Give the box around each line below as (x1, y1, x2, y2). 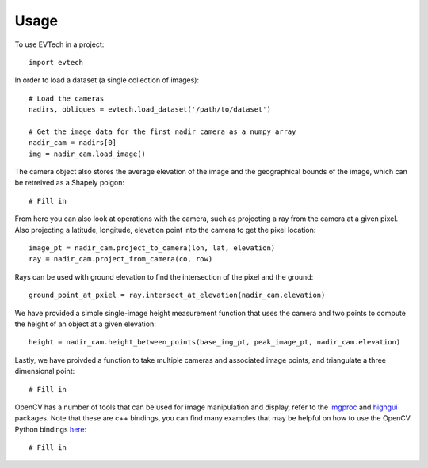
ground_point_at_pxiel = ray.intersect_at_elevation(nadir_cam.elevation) (29, 291, 326, 300)
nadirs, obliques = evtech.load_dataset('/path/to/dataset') (29, 105, 271, 114)
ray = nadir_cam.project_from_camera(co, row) (29, 254, 213, 264)
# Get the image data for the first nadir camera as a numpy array (29, 127, 296, 136)
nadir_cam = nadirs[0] (29, 139, 117, 147)
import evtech (29, 58, 83, 67)
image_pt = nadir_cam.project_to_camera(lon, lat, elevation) (29, 244, 276, 253)
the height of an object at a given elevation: (14, 319, 156, 329)
